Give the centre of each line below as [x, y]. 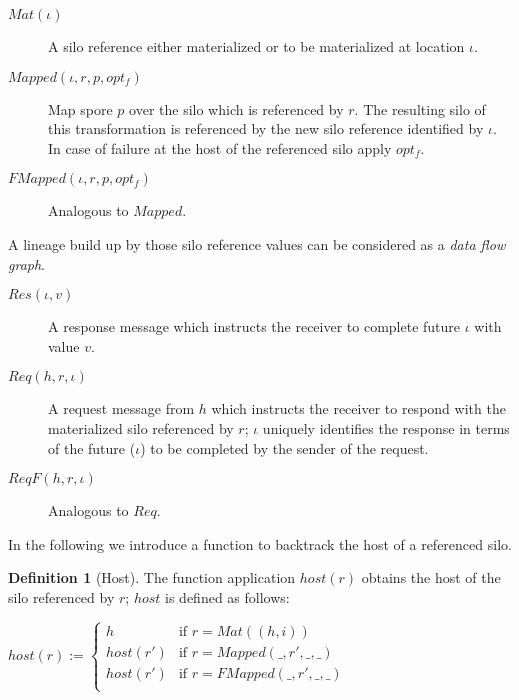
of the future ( [92, 447]
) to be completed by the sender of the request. [284, 447]
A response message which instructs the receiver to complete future [254, 326]
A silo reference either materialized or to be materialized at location [256, 46]
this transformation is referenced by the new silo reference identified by [266, 128]
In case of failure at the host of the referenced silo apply [220, 147]
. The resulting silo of [420, 108]
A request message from [121, 408]
